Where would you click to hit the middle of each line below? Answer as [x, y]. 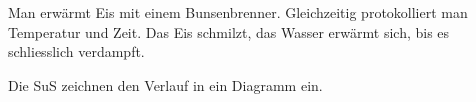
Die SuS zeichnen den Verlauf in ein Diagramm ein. [165, 84]
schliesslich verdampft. [76, 51]
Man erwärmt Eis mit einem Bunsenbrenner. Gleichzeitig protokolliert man [238, 12]
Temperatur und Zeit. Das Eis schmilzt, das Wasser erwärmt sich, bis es [229, 31]
